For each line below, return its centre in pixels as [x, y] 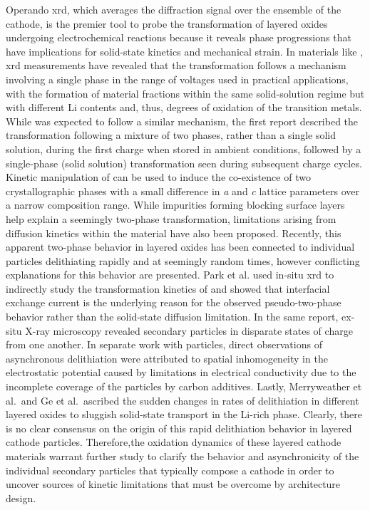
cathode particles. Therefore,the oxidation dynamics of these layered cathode [174, 442]
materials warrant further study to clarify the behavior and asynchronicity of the [183, 456]
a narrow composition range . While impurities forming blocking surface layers [175, 205]
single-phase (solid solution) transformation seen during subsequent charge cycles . [184, 163]
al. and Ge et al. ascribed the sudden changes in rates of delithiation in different [183, 400]
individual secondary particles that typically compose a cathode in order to [170, 470]
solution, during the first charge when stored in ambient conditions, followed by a [184, 149]
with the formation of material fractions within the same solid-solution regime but [185, 93]
